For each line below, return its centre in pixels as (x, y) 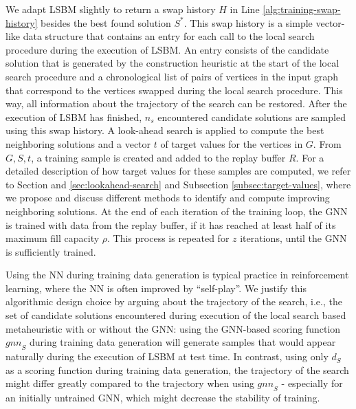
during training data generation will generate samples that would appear (182, 342)
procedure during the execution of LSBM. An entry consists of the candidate (167, 49)
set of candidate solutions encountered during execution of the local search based (176, 315)
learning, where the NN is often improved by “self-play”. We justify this (156, 288)
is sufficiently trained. (51, 251)
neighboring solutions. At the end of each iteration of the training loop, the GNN (177, 211)
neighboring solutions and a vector (78, 143)
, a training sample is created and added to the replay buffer (158, 157)
